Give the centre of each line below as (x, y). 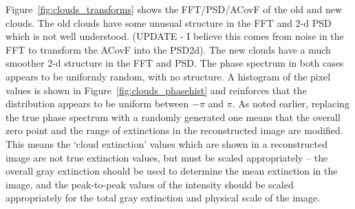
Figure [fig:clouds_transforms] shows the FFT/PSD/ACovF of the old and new (174, 9)
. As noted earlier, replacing (291, 103)
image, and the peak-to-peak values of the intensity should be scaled (150, 184)
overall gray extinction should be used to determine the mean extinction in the (172, 171)
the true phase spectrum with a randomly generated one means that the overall (173, 117)
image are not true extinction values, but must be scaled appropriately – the (167, 157)
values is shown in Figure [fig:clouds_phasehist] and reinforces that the (156, 90)
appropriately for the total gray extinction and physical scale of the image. (163, 198)
